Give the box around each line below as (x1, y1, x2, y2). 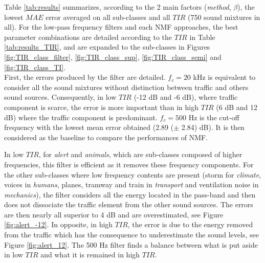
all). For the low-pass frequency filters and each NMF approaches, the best (4, 21, 238, 32)
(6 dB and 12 (216, 101, 258, 112)
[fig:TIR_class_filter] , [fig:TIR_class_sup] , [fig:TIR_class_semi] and (4, 51, 222, 62)
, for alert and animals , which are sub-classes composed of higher (38, 149, 242, 160)
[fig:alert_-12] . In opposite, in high (4, 219, 113, 230)
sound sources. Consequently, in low (4, 92, 117, 102)
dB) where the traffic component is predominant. (4, 112, 158, 122)
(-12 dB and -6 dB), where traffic (134, 92, 238, 102)
